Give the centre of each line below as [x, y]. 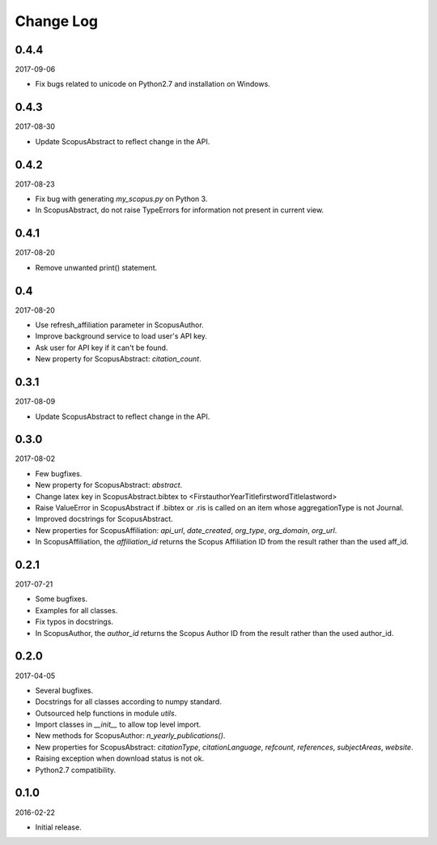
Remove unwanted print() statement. [96, 267]
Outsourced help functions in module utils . [106, 713]
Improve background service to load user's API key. [121, 336]
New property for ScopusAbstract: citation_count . [118, 359]
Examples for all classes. [76, 610]
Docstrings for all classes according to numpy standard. [128, 702]
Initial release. [58, 827]
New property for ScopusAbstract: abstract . [109, 485]
